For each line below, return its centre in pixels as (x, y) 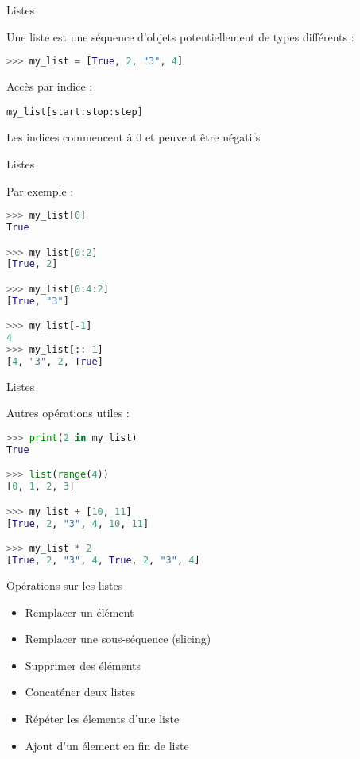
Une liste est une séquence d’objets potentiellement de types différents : (180, 36)
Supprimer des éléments (83, 665)
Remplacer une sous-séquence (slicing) (118, 639)
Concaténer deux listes (80, 692)
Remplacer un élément (79, 612)
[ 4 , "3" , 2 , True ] (55, 361)
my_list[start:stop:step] (75, 112)
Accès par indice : (50, 86)
